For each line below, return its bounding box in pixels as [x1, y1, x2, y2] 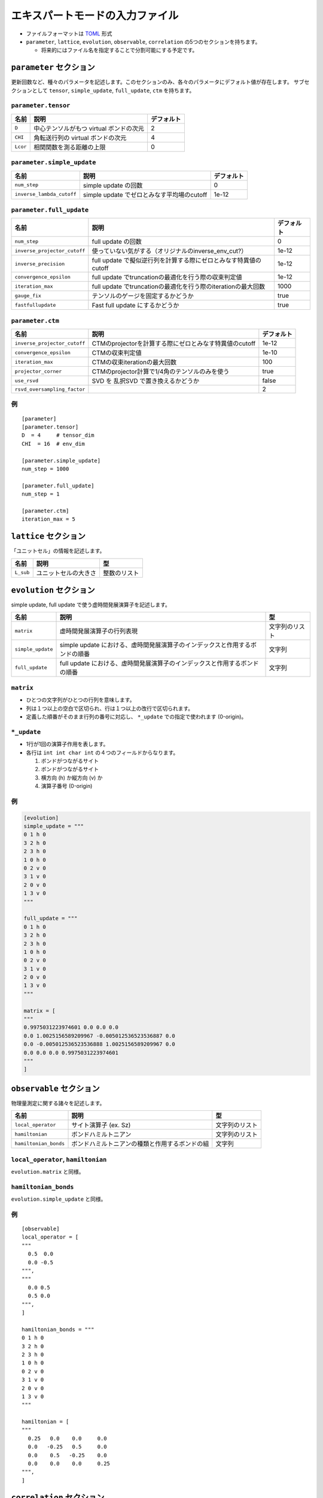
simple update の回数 [83, 181, 143, 189]
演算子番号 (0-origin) [41, 783, 93, 790]
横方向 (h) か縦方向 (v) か [41, 774, 103, 781]
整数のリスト [102, 569, 139, 577]
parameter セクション [11, 62, 95, 73]
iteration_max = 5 [22, 516, 76, 523]
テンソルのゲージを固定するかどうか [92, 292, 194, 300]
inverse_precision [14, 261, 65, 267]
